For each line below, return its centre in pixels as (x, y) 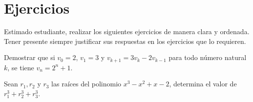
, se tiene (21, 67)
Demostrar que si (30, 57)
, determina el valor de (203, 84)
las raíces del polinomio (86, 84)
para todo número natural (208, 57)
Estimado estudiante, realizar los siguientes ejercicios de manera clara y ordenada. (127, 31)
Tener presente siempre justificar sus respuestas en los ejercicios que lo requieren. (125, 41)
